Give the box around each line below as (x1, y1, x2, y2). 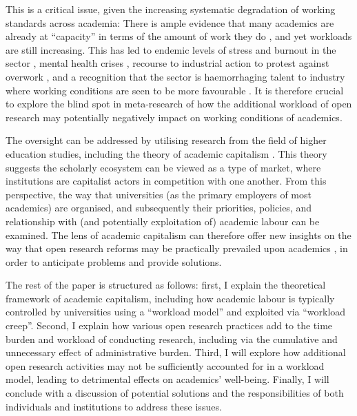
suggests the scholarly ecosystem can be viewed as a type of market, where (6, 160, 321, 174)
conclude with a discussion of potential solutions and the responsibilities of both (6, 386, 344, 400)
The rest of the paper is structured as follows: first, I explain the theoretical (6, 278, 326, 292)
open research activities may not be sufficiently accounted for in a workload (6, 358, 325, 373)
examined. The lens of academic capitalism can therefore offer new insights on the (6, 227, 351, 242)
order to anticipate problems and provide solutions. (6, 254, 222, 269)
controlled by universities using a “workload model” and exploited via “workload (6, 304, 346, 319)
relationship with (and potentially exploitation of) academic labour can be (6, 214, 320, 228)
